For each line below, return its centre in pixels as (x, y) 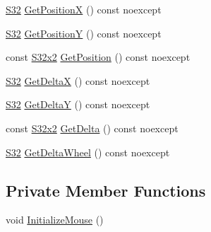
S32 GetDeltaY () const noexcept (78, 104)
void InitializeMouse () (55, 220)
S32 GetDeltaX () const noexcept (78, 80)
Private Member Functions (106, 190)
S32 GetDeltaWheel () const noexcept (88, 152)
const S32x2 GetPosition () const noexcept (98, 57)
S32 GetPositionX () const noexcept (84, 9)
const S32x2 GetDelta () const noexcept (92, 128)
